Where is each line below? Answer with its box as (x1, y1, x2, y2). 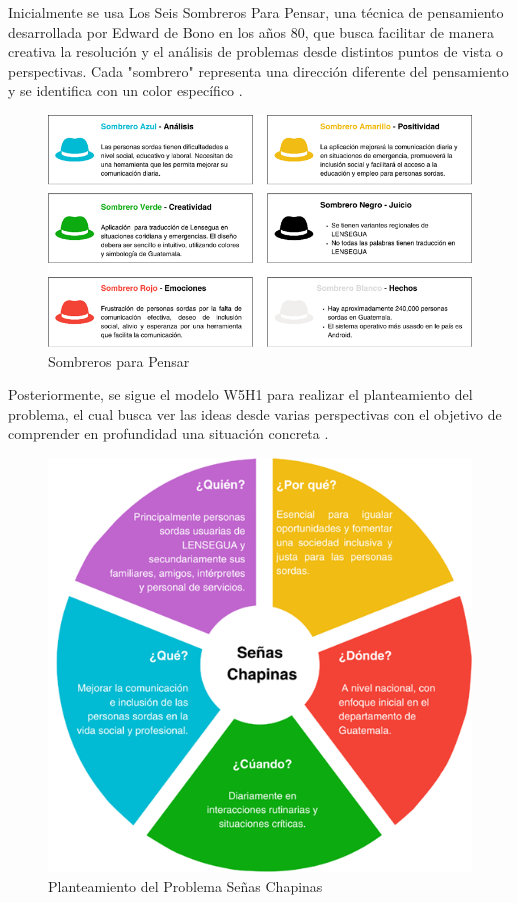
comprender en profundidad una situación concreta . (8, 423, 329, 444)
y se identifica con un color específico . (8, 80, 243, 101)
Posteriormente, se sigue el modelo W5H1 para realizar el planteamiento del (8, 384, 473, 405)
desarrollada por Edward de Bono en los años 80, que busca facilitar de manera (8, 21, 494, 42)
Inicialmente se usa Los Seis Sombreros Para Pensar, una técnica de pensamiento (8, 2, 504, 22)
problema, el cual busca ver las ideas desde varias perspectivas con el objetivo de (8, 403, 502, 424)
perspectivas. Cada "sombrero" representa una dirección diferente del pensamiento (8, 60, 509, 81)
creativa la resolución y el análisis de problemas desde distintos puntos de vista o (8, 41, 504, 62)
